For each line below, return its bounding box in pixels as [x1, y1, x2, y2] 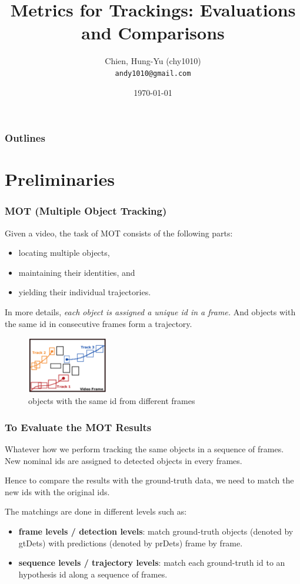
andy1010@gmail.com [115, 69, 191, 78]
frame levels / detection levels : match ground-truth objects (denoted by [18, 525, 294, 537]
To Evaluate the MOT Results [5, 419, 152, 434]
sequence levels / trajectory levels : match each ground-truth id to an [18, 556, 285, 569]
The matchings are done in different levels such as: [5, 505, 187, 518]
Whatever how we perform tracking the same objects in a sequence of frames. [5, 442, 284, 455]
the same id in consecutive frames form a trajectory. [5, 317, 192, 329]
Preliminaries [5, 167, 115, 191]
